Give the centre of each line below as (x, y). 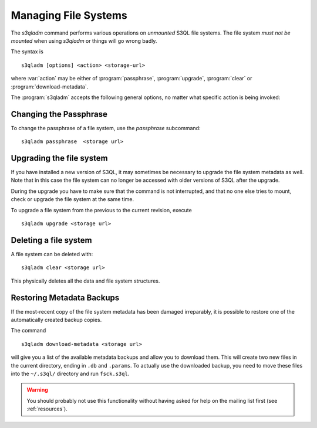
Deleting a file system (51, 240)
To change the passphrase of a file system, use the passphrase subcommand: (106, 128)
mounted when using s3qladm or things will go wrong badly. (84, 40)
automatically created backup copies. (56, 320)
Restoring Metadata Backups (65, 298)
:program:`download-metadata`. (50, 86)
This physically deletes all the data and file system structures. (85, 281)
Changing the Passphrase (59, 114)
